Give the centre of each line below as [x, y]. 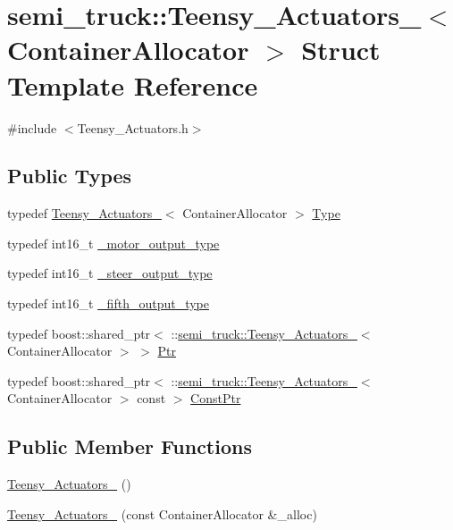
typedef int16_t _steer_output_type [110, 273]
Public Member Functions [130, 446]
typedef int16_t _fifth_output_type [109, 303]
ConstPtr [216, 398]
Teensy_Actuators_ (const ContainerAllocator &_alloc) [162, 513]
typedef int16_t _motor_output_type [113, 243]
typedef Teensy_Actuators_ [84, 213]
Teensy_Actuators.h [133, 127]
